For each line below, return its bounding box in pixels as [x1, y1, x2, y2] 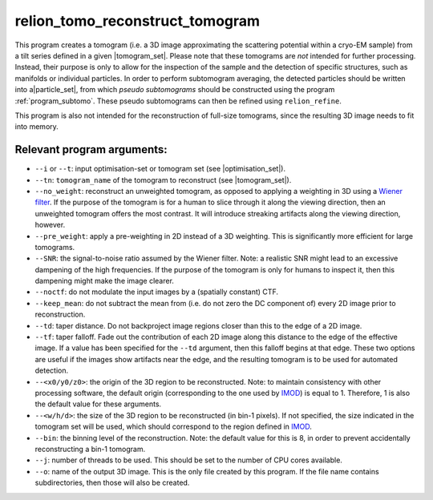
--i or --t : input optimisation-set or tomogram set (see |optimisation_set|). [34, 164, 286, 174]
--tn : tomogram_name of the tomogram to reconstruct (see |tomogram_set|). [34, 175, 292, 184]
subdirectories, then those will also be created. [34, 478, 190, 488]
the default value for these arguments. [34, 399, 162, 409]
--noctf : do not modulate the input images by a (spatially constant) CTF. [34, 287, 278, 296]
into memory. [14, 122, 59, 131]
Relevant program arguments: [14, 143, 168, 156]
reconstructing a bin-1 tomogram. [34, 444, 146, 454]
